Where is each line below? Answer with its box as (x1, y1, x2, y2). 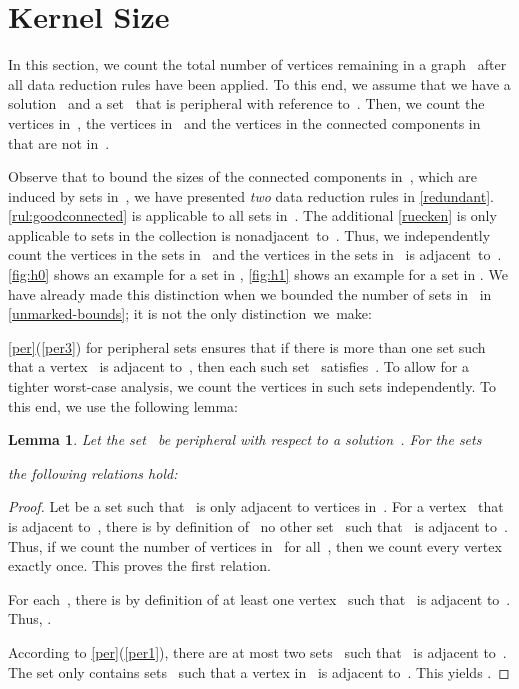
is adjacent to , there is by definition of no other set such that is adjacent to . (8, 516, 508, 536)
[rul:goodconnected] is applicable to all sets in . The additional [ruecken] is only (8, 205, 497, 226)
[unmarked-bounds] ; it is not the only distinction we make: (8, 303, 372, 324)
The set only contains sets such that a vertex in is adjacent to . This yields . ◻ (8, 661, 510, 682)
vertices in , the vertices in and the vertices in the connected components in (8, 112, 481, 133)
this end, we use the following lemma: (8, 395, 238, 416)
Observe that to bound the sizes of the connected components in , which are (8, 166, 477, 187)
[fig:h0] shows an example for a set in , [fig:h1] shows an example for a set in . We (8, 264, 508, 285)
